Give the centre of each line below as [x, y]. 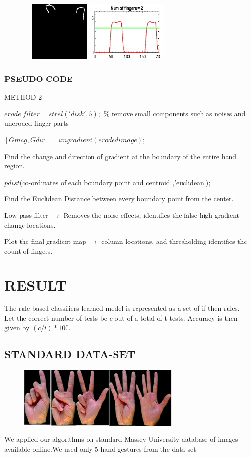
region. [15, 166]
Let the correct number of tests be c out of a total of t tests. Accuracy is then [121, 318]
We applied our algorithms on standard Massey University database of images [121, 439]
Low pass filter [26, 215]
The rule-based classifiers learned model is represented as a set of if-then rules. [122, 308]
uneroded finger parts [37, 123]
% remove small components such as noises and [174, 113]
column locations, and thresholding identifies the [174, 241]
